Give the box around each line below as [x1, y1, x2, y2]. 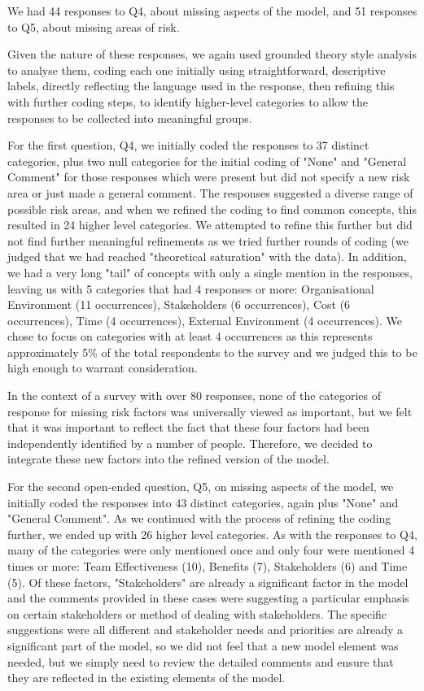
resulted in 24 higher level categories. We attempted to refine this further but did [7, 216, 413, 233]
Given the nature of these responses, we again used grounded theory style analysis [7, 46, 417, 63]
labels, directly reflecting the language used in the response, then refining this [7, 77, 395, 94]
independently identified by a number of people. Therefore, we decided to [7, 434, 373, 451]
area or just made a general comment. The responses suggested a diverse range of [7, 184, 413, 201]
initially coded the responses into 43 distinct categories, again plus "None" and [7, 493, 399, 511]
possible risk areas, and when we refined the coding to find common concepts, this [7, 200, 417, 217]
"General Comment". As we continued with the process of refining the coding [7, 510, 391, 527]
